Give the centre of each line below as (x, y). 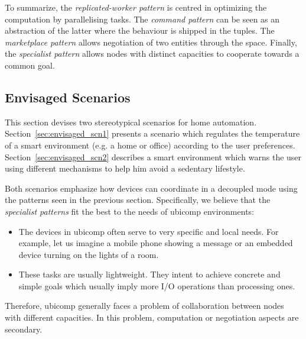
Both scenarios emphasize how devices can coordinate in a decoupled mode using (151, 188)
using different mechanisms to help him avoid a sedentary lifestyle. (125, 168)
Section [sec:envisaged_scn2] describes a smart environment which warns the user (153, 156)
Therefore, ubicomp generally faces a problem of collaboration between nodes (144, 306)
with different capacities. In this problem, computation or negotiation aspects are (152, 317)
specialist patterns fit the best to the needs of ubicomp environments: (129, 211)
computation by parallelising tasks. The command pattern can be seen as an (142, 19)
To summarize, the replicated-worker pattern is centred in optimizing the (136, 7)
